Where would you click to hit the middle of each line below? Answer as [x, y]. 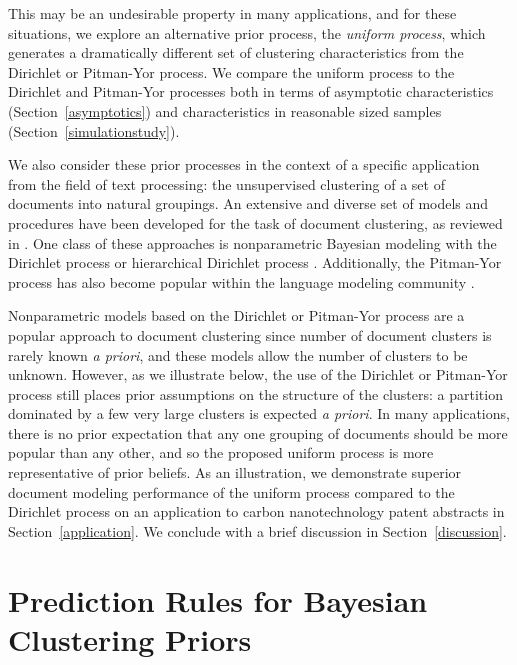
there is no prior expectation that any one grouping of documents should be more [258, 432]
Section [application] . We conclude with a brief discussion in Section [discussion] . [257, 530]
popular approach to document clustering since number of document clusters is [250, 334]
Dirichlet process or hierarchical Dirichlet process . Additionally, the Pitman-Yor [255, 262]
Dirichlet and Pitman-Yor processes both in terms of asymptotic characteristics [251, 91]
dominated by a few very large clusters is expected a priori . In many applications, [259, 413]
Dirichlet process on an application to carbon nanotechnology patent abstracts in [256, 511]
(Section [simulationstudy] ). [94, 130]
